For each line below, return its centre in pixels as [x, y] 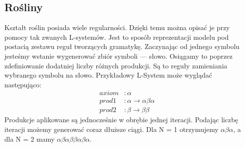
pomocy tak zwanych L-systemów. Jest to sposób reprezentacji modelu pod [117, 37]
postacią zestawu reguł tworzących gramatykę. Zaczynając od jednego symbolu [122, 46]
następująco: [23, 84]
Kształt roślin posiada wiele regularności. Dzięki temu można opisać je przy [117, 27]
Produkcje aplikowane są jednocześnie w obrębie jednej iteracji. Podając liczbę [121, 120]
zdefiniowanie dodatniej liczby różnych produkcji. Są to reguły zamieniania [116, 65]
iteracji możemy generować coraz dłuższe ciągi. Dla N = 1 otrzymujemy [112, 129]
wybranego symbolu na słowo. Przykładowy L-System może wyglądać [108, 75]
